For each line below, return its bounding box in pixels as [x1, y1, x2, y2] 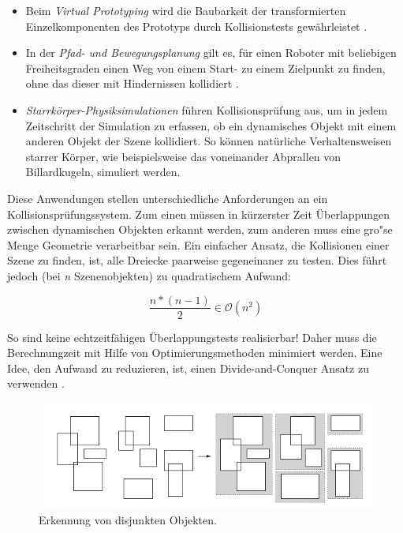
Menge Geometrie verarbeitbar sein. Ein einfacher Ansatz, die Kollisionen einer [7, 236, 390, 253]
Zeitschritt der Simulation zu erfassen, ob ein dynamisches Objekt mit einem [25, 117, 397, 133]
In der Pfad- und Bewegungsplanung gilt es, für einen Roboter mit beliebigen [25, 44, 397, 61]
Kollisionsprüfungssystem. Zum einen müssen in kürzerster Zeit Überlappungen [7, 205, 390, 222]
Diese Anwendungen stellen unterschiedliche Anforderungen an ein [7, 190, 328, 206]
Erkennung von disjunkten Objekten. [39, 511, 217, 527]
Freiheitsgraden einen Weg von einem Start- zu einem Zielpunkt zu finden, [25, 59, 386, 76]
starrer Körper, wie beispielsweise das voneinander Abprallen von [25, 148, 341, 164]
